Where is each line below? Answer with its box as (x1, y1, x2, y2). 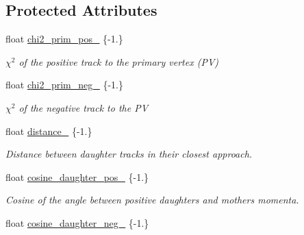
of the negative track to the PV (18, 100, 149, 114)
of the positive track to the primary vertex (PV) (18, 54, 219, 69)
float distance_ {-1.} (5, 123, 92, 138)
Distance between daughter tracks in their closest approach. (5, 147, 253, 161)
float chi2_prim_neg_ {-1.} (5, 77, 123, 92)
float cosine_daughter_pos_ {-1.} (5, 169, 149, 184)
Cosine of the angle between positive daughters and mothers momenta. (5, 193, 299, 207)
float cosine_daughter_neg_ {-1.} (5, 215, 149, 230)
